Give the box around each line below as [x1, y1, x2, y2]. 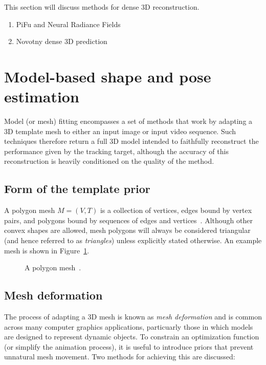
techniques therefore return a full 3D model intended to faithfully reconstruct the [4, 136, 259, 146]
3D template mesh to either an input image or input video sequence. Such [4, 125, 236, 136]
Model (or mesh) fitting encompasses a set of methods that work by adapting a [4, 116, 253, 126]
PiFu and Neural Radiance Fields [16, 18, 121, 29]
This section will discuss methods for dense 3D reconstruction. [4, 2, 199, 12]
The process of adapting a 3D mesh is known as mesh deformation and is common [4, 311, 262, 322]
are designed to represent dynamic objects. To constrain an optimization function [4, 331, 259, 342]
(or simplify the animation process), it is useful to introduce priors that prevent [4, 341, 254, 352]
